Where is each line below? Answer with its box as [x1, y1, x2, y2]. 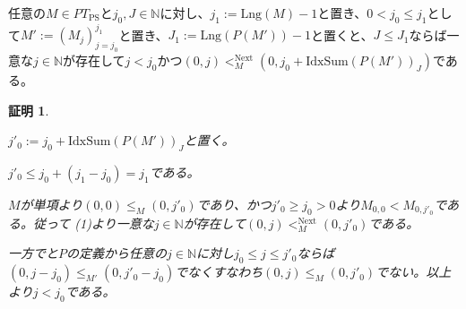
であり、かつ [196, 195, 272, 214]
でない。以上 [375, 262, 452, 281]
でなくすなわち [175, 262, 263, 281]
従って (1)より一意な [32, 213, 154, 232]
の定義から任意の [66, 244, 167, 262]
